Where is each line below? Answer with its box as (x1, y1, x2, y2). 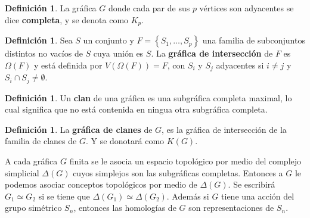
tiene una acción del (221, 189, 294, 202)
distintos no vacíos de (5, 47, 83, 60)
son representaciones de (188, 201, 274, 214)
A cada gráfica (5, 154, 58, 167)
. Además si (166, 189, 209, 202)
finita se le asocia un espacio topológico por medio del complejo (69, 154, 302, 167)
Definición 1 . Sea (5, 34, 73, 46)
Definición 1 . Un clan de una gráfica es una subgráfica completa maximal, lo (5, 91, 292, 104)
